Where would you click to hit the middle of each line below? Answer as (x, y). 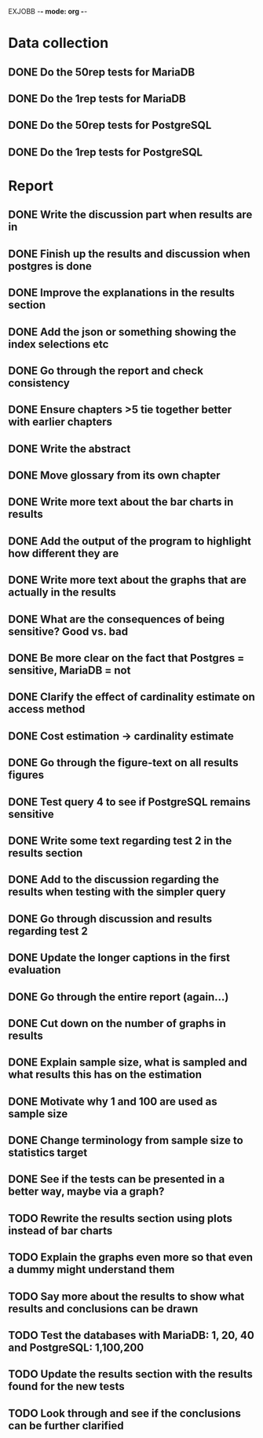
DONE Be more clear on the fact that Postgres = (126, 658)
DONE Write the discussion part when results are (130, 215)
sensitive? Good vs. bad (68, 631)
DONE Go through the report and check (106, 371)
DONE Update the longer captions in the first (119, 958)
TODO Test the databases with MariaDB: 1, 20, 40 (131, 1335)
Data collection (58, 43)
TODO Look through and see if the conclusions (124, 1413)
